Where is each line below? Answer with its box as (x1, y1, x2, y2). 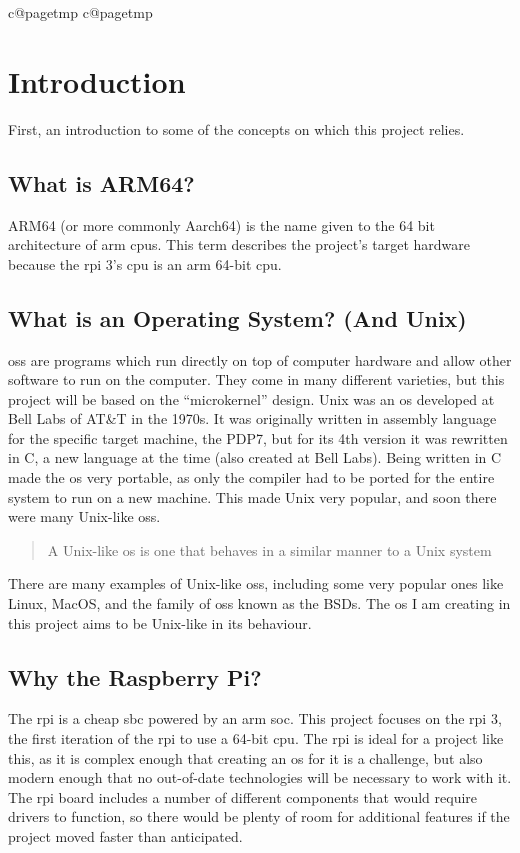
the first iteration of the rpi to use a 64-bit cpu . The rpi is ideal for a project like (8, 728, 504, 749)
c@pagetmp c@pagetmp (8, 2, 153, 22)
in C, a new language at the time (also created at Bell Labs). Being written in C (8, 447, 502, 468)
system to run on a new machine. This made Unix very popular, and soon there (8, 486, 497, 507)
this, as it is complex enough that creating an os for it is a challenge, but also (8, 747, 483, 768)
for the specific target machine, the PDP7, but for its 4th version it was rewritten (8, 427, 508, 448)
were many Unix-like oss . (8, 506, 161, 527)
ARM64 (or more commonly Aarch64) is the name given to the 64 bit (8, 214, 435, 235)
